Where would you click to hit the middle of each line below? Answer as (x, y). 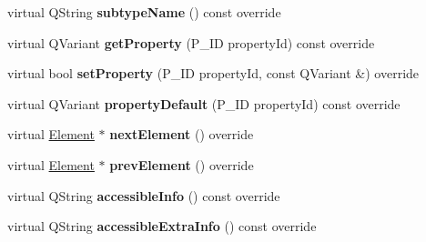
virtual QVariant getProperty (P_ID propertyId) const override (191, 42)
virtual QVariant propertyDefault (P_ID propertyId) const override (204, 103)
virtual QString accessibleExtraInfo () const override (162, 226)
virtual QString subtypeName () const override (144, 12)
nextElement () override (182, 134)
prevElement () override (182, 164)
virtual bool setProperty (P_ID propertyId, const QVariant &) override (213, 73)
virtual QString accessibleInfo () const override (144, 195)
